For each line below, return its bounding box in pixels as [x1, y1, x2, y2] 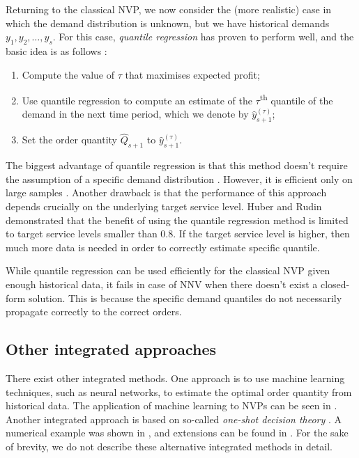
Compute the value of [22, 67, 115, 81]
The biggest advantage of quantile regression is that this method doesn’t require [6, 158, 348, 173]
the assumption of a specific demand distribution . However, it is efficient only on [6, 171, 353, 186]
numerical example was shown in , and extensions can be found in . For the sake [6, 425, 349, 440]
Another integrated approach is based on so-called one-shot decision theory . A [6, 411, 342, 426]
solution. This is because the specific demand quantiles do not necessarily [29, 290, 342, 305]
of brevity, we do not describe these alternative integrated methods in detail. [6, 439, 333, 453]
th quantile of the [259, 91, 333, 107]
